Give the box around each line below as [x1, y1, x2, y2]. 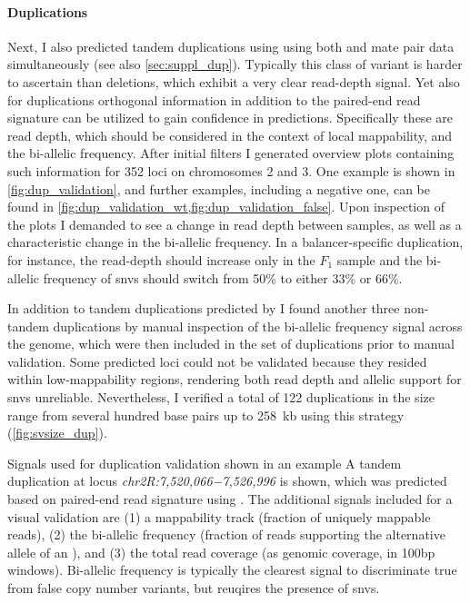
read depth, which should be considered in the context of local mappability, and [7, 125, 453, 144]
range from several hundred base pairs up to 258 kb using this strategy [7, 405, 405, 424]
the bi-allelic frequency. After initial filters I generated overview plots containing [7, 143, 455, 163]
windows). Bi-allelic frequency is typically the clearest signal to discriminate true [7, 560, 457, 579]
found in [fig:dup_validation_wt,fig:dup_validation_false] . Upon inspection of [7, 197, 445, 216]
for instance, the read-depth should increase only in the [7, 250, 315, 269]
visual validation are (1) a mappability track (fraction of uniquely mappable [7, 507, 431, 526]
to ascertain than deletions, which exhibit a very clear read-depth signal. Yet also [7, 72, 460, 91]
